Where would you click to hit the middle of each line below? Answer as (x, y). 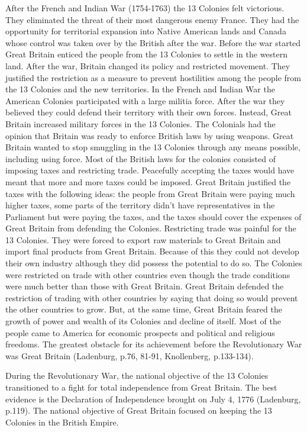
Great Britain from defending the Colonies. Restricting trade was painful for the (151, 228)
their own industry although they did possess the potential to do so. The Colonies (154, 263)
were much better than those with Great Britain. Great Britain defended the (145, 286)
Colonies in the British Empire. (62, 422)
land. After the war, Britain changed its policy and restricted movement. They (148, 65)
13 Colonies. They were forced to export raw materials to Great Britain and (143, 239)
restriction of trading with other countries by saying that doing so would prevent (152, 297)
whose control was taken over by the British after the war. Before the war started (153, 42)
